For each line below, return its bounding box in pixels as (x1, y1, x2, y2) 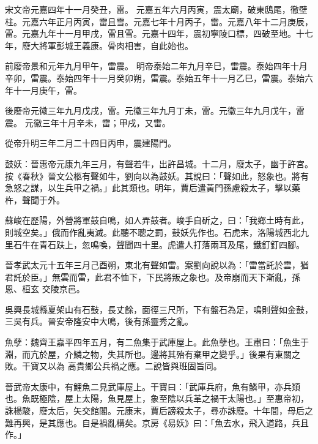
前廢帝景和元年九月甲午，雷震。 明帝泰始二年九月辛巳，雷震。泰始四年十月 (5, 59, 308, 72)
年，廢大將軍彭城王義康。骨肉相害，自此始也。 (5, 39, 193, 51)
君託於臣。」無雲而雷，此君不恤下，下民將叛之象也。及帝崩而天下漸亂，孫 (5, 270, 300, 283)
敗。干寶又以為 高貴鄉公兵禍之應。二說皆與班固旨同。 (5, 359, 222, 372)
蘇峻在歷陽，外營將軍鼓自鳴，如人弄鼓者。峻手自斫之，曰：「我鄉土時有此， (5, 214, 309, 227)
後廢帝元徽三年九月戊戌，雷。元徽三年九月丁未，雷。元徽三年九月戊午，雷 (5, 104, 305, 117)
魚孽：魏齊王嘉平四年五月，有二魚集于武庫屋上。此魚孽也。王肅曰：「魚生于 (5, 336, 309, 348)
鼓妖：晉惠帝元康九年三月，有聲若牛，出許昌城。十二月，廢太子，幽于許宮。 (5, 157, 313, 170)
